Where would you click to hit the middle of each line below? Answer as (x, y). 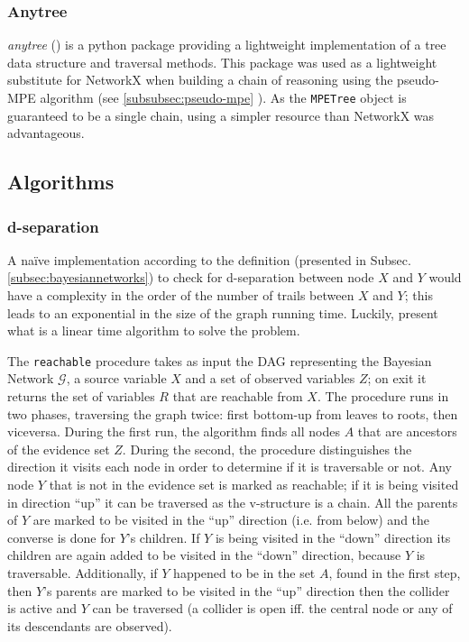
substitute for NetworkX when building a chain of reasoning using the (200, 80)
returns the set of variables (81, 396)
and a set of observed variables (270, 378)
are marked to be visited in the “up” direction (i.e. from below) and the (231, 520)
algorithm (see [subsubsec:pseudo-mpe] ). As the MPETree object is (223, 97)
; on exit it (397, 378)
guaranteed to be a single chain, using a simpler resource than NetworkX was (221, 115)
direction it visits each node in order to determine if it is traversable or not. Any (230, 467)
